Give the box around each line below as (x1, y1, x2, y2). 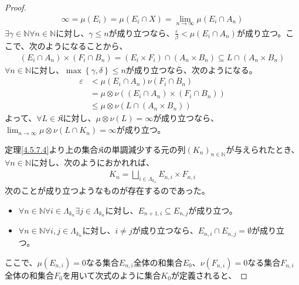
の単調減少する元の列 (103, 143, 186, 155)
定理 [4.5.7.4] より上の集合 (5, 143, 98, 155)
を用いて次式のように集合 (62, 269, 161, 281)
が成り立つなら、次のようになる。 (125, 63, 257, 75)
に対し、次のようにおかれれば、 (30, 156, 154, 169)
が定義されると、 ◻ (171, 269, 247, 281)
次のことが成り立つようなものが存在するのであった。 (5, 184, 210, 196)
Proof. (5, 1, 26, 13)
